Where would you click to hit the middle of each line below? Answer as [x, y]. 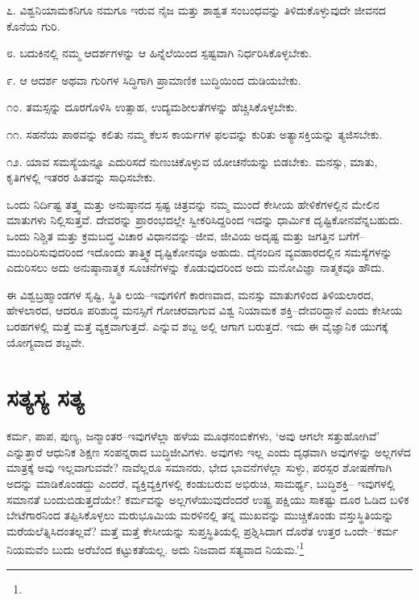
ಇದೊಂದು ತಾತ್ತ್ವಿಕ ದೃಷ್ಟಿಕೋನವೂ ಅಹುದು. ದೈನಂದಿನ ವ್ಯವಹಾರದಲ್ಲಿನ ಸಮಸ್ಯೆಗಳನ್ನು [240, 251]
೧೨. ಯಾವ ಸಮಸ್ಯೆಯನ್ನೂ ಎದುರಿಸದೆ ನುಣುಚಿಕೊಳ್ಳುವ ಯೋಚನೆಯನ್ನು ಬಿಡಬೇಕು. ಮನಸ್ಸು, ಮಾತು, [192, 161]
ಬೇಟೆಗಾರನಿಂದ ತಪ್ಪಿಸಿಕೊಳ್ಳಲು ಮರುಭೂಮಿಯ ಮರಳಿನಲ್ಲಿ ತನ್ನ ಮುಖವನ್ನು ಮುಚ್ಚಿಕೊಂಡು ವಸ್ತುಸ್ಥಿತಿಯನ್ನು [200, 515]
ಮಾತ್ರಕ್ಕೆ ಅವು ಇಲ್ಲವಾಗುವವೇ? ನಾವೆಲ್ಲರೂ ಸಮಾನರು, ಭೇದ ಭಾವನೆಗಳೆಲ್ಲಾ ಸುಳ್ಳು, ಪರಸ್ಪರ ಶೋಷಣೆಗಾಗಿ [199, 467]
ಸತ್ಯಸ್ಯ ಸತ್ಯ [46, 397]
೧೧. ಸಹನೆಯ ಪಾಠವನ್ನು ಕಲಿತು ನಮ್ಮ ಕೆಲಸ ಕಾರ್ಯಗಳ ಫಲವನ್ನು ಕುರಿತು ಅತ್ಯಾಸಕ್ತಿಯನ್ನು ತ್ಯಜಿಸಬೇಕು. [195, 133]
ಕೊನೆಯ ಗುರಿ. [33, 25]
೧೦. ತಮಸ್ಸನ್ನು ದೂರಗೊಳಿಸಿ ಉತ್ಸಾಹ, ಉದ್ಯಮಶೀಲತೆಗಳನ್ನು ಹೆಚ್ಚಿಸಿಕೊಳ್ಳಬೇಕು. [152, 107]
